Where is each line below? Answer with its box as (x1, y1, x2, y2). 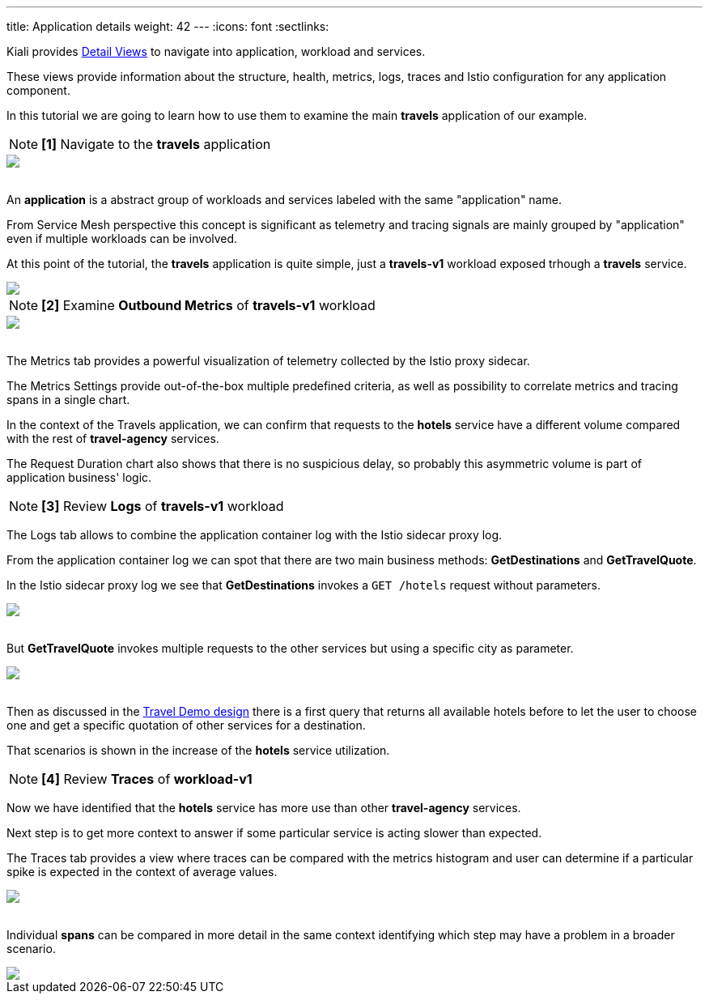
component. (6, 83, 70, 97)
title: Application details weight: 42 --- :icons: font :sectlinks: (6, 19, 329, 33)
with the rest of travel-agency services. (6, 432, 219, 445)
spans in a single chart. (6, 393, 130, 406)
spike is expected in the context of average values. (6, 865, 278, 879)
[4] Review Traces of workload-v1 (41, 771, 253, 787)
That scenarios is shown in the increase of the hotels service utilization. (6, 743, 390, 757)
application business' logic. (6, 470, 152, 484)
